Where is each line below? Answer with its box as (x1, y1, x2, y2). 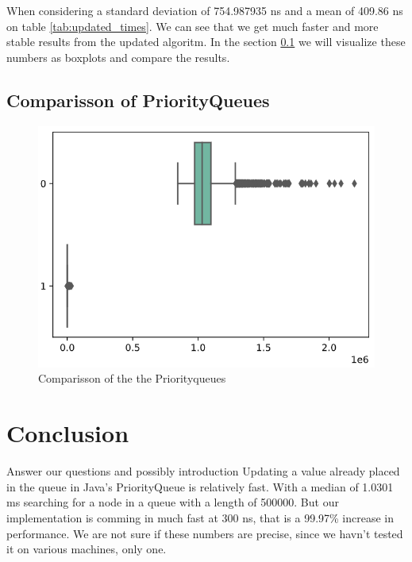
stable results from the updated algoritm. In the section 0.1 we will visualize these (6, 33, 406, 50)
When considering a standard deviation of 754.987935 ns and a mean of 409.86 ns (6, 2, 403, 18)
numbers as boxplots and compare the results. (6, 48, 230, 65)
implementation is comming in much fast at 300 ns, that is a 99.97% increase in (6, 509, 395, 525)
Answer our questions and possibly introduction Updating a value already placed (6, 463, 400, 479)
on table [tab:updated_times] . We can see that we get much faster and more (6, 17, 379, 34)
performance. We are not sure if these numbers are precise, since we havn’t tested (6, 525, 403, 541)
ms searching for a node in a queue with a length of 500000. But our (6, 494, 339, 510)
